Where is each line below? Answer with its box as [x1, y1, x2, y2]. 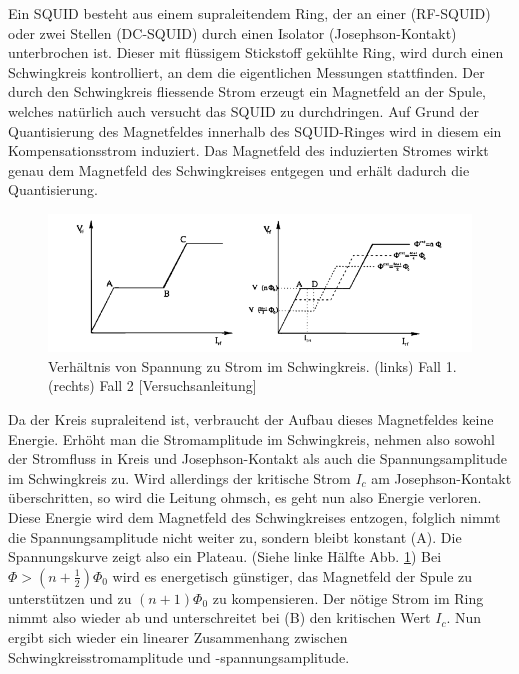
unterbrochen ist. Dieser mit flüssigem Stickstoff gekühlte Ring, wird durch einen [8, 42, 504, 63]
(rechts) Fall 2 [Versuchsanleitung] [48, 375, 257, 396]
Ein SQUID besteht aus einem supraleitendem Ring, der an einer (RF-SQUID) [8, 3, 491, 23]
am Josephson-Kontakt [371, 467, 512, 488]
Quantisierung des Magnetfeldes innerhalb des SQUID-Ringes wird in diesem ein [8, 120, 502, 141]
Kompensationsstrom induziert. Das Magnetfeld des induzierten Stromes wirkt [8, 140, 489, 161]
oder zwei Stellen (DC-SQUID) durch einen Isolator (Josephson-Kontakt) [8, 22, 457, 43]
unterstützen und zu [8, 587, 132, 608]
